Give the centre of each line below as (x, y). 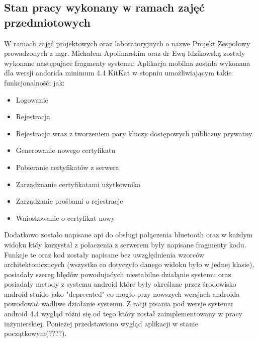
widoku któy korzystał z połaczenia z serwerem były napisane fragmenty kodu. (125, 244)
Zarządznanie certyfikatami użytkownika (78, 184)
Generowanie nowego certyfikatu (66, 150)
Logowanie (32, 99)
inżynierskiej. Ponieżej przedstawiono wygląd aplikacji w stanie (101, 323)
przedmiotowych (47, 22)
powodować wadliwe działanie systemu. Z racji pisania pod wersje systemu (119, 304)
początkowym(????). (35, 333)
